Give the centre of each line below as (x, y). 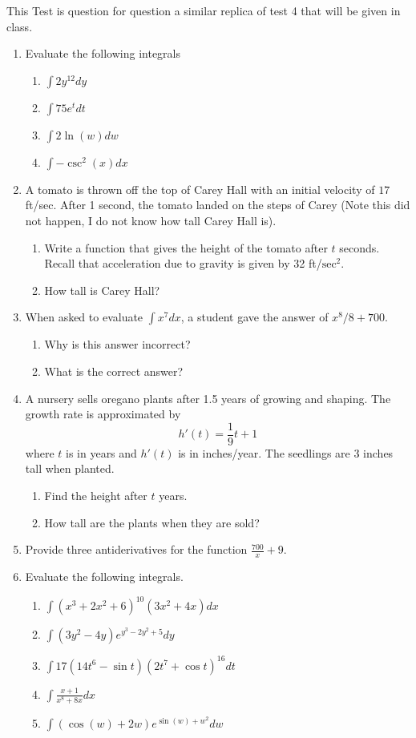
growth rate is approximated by (103, 414)
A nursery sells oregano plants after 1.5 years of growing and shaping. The (208, 398)
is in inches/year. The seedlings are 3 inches (286, 452)
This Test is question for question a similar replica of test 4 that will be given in (204, 10)
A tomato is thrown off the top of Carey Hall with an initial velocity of (200, 189)
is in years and (101, 452)
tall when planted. (70, 468)
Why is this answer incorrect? (117, 344)
